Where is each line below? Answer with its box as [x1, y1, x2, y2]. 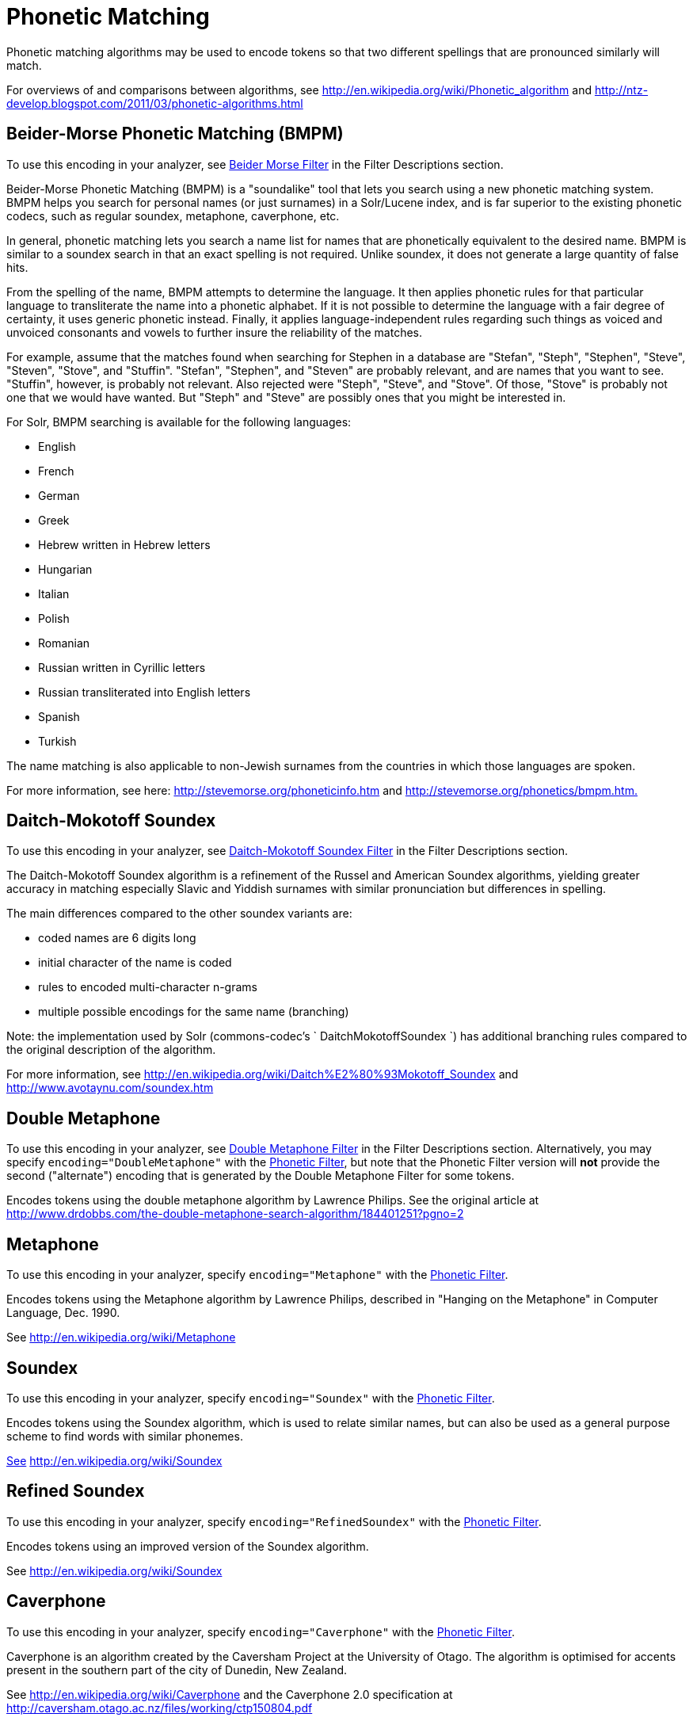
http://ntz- [594, 82, 649, 97]
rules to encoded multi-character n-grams [38, 980, 257, 994]
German [38, 488, 80, 502]
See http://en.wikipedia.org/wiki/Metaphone [6, 1330, 236, 1345]
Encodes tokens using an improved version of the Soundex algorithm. [6, 1539, 369, 1553]
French [38, 464, 74, 478]
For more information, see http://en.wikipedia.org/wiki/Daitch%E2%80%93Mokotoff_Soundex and [6, 1067, 519, 1082]
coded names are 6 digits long [38, 931, 196, 945]
